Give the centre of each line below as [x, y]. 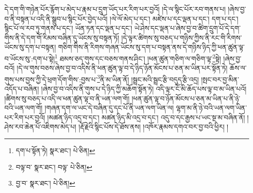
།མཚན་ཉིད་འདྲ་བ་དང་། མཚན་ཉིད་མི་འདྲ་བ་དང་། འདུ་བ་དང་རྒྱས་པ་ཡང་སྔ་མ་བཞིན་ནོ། [146, 117]
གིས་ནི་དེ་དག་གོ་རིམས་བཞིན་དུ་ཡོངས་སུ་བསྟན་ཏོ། [62, 37]
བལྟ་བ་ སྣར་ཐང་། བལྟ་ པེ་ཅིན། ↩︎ [54, 167]
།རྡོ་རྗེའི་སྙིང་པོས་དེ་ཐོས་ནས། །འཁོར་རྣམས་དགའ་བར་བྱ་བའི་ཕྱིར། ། [153, 127]
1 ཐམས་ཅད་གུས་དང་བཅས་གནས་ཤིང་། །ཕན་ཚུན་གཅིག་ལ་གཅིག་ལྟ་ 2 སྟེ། [138, 57]
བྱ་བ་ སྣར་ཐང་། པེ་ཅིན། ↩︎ [45, 183]
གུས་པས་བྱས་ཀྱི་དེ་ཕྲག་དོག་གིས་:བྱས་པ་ [51, 79]
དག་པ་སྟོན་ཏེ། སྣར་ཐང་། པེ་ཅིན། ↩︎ [55, 150]
